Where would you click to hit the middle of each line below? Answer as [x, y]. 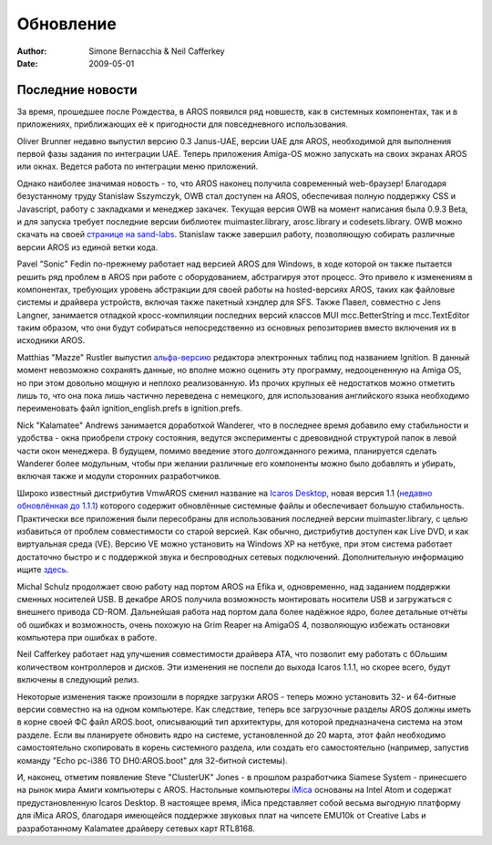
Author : [32, 51]
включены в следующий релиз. [78, 680]
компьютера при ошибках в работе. [87, 638]
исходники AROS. [51, 340]
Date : [27, 63]
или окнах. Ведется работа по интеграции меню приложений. [138, 167]
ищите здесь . [42, 569]
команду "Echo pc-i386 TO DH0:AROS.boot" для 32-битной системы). [153, 760]
